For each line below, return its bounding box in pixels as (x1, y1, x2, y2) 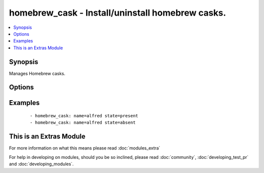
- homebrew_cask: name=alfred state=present (30, 113, 139, 119)
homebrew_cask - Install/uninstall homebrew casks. (9, 7, 226, 18)
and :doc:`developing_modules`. (9, 161, 74, 167)
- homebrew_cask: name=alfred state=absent (30, 120, 136, 126)
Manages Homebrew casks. (9, 70, 66, 76)
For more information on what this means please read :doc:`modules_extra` (9, 145, 161, 151)
